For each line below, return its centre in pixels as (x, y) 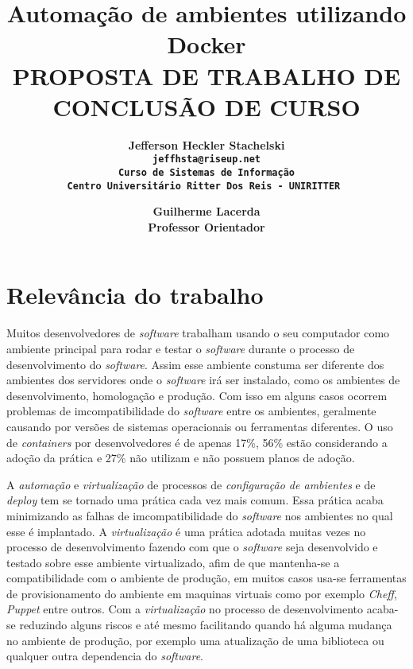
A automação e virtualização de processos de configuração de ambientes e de (191, 484)
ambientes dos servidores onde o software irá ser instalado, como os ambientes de (203, 380)
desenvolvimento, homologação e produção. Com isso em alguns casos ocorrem (197, 395)
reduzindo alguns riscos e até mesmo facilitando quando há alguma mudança (206, 625)
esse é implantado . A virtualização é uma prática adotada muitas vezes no (186, 531)
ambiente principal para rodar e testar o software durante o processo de (181, 348)
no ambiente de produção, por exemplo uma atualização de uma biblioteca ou (195, 640)
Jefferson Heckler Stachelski (206, 144)
